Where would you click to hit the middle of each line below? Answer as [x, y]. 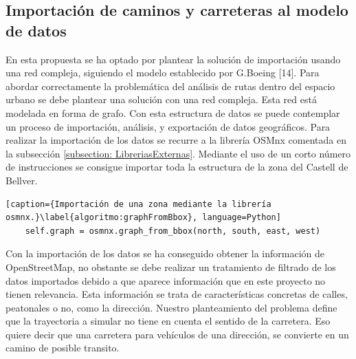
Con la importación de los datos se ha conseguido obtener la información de [165, 253]
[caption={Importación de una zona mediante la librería [138, 204]
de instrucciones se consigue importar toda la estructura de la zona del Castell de [177, 167]
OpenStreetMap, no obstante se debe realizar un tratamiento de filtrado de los [171, 266]
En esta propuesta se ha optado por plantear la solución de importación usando [173, 59]
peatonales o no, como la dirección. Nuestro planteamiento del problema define [171, 307]
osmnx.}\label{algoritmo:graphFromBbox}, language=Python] [143, 218]
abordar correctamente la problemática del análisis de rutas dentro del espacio [170, 86]
